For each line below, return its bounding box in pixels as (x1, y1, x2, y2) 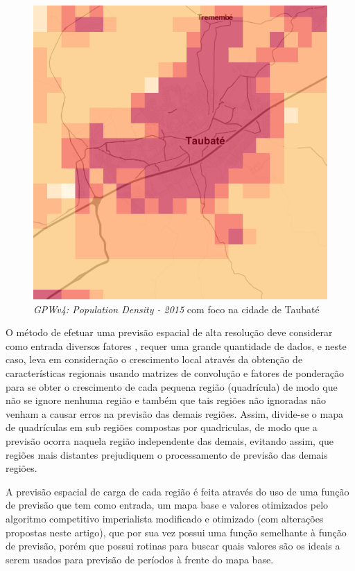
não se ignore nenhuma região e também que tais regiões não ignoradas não (6, 393, 327, 407)
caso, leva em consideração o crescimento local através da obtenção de (6, 352, 303, 367)
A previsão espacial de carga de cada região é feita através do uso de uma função (6, 484, 349, 498)
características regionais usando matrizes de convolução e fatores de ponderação (6, 365, 344, 380)
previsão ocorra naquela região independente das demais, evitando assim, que (6, 433, 334, 448)
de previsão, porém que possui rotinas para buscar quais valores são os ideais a (6, 538, 340, 553)
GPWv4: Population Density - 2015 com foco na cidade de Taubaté (33, 301, 320, 316)
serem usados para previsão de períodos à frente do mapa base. (6, 552, 274, 566)
